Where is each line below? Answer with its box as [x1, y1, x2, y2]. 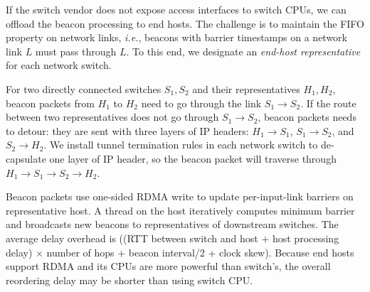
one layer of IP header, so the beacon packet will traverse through [49, 151, 337, 166]
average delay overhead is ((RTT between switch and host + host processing [6, 230, 339, 245]
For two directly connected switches [6, 81, 162, 96]
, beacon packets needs [258, 109, 356, 124]
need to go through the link [141, 95, 262, 110]
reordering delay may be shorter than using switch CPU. [6, 272, 253, 287]
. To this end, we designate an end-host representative [126, 43, 361, 58]
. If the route [300, 95, 356, 110]
